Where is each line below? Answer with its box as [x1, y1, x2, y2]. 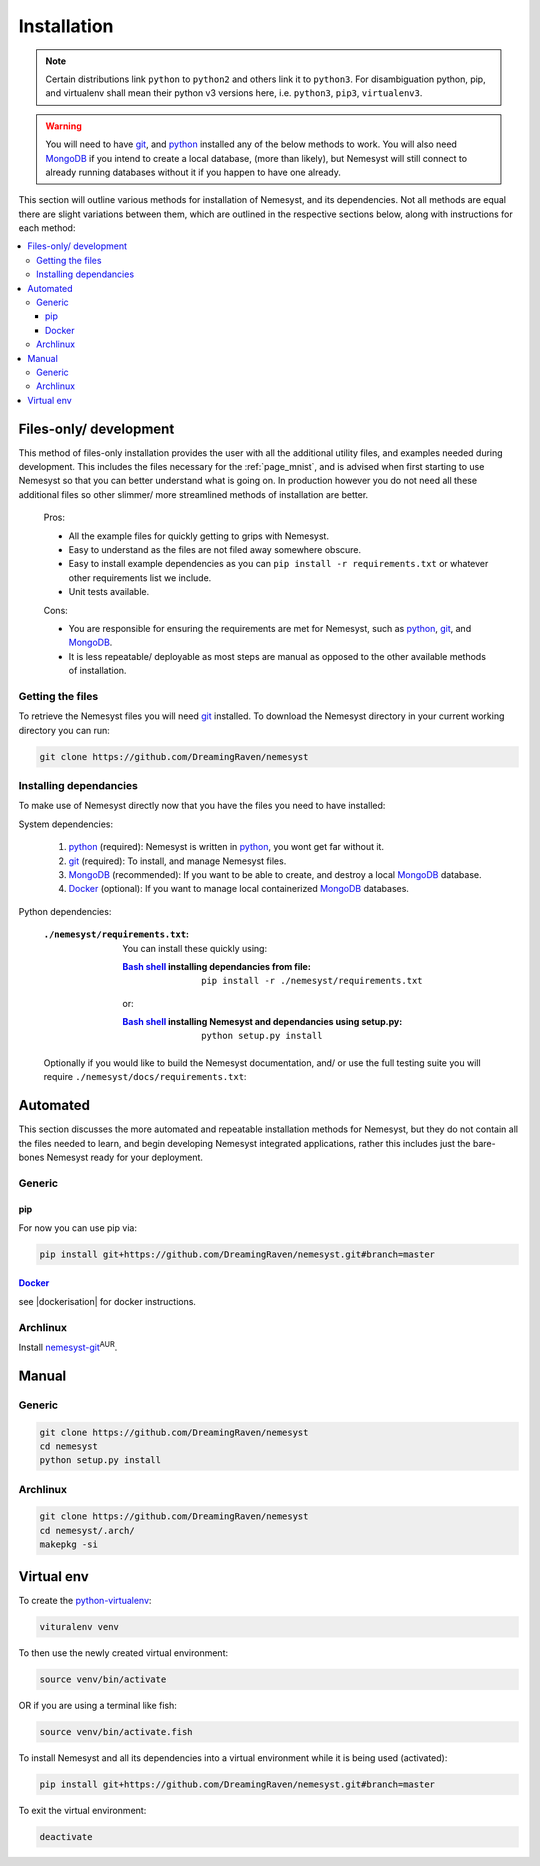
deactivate [39, 1831, 93, 1842]
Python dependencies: [18, 905, 112, 917]
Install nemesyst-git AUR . [18, 1340, 118, 1353]
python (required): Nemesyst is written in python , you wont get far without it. [68, 841, 385, 853]
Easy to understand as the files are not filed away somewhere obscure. [68, 544, 362, 555]
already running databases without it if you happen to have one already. [45, 166, 342, 178]
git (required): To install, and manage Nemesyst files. [68, 855, 287, 867]
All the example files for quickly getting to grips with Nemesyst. [68, 530, 330, 542]
